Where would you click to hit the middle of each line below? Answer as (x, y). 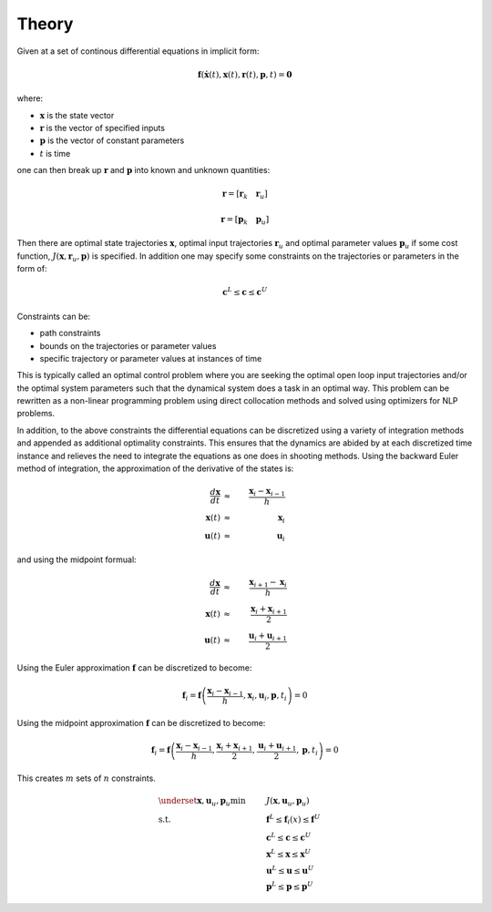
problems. (36, 414)
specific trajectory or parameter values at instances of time (151, 358)
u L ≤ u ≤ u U (290, 870)
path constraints (70, 333)
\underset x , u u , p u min (202, 802)
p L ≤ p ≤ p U (289, 886)
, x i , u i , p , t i (265, 697)
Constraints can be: (54, 316)
